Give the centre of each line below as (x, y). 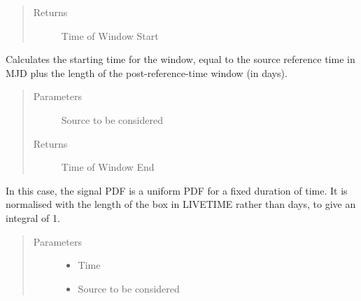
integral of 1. (33, 217)
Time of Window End (108, 167)
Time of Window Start (110, 35)
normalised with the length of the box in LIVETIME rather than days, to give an (181, 204)
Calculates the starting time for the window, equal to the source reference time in (180, 59)
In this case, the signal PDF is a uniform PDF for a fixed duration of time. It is (177, 190)
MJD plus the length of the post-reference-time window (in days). (147, 72)
